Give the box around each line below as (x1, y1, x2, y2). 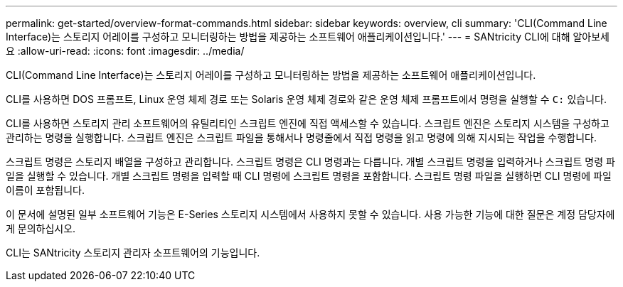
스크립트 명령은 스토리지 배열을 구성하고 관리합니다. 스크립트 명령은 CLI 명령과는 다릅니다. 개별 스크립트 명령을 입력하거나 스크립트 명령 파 (6, 156, 615, 168)
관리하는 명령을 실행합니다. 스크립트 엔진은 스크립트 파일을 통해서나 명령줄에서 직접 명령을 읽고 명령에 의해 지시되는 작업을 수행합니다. (6, 131, 597, 143)
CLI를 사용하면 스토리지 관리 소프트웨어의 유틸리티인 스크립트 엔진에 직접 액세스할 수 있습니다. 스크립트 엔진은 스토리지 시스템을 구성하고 (6, 117, 609, 129)
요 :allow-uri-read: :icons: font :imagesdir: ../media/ (6, 45, 245, 57)
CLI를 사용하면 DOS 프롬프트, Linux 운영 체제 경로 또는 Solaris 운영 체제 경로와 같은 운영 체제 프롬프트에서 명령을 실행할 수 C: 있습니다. (6, 93, 607, 105)
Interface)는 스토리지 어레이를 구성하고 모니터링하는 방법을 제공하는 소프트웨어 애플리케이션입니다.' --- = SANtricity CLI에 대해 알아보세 (6, 31, 609, 43)
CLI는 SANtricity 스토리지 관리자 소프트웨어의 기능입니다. (6, 247, 260, 259)
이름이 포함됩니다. (6, 184, 85, 196)
